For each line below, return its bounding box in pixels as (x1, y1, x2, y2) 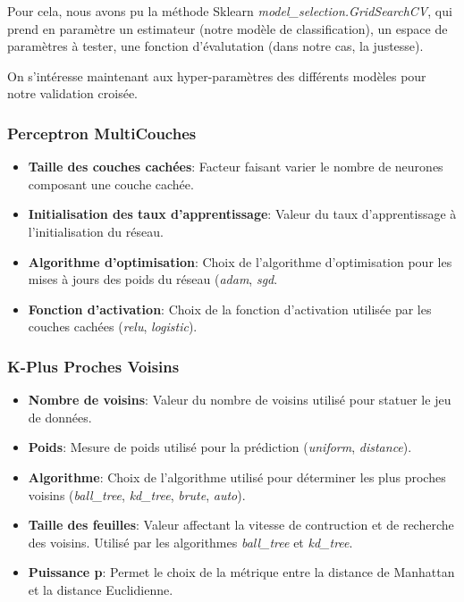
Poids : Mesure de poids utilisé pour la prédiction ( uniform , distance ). (28, 438, 412, 456)
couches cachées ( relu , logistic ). (28, 317, 198, 336)
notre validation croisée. (7, 84, 138, 103)
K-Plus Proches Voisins (7, 355, 180, 377)
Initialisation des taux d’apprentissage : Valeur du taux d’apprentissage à (28, 205, 457, 223)
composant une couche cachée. (28, 174, 194, 193)
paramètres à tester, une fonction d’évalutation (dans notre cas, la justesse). (7, 37, 424, 55)
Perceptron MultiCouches (7, 121, 197, 144)
